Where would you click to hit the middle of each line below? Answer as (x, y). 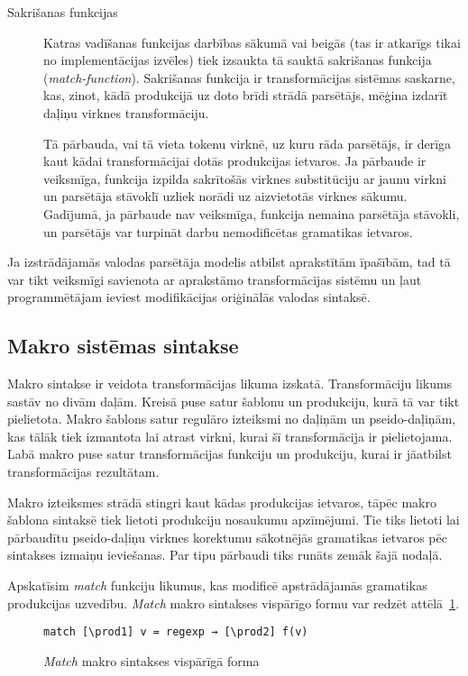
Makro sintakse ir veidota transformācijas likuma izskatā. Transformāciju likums (230, 384)
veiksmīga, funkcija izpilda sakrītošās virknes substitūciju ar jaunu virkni (245, 178)
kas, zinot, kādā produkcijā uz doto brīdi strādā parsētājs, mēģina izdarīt (246, 95)
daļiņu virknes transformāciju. (126, 112)
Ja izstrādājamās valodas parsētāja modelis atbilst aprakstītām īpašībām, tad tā (229, 262)
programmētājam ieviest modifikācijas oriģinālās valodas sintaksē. (189, 297)
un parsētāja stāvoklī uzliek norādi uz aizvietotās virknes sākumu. (225, 196)
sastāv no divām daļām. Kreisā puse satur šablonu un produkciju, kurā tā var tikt (234, 401)
